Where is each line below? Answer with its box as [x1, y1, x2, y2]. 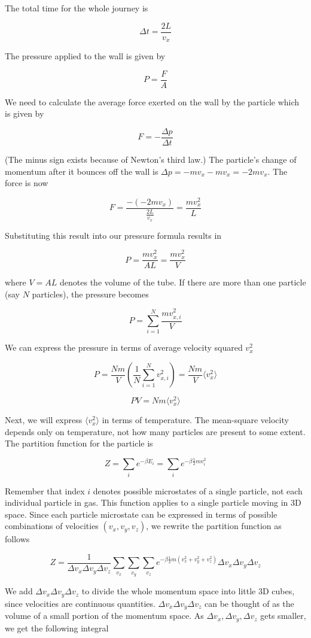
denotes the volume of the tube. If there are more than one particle [60, 276, 306, 288]
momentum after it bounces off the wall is [5, 165, 158, 177]
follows [5, 533, 30, 545]
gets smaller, [260, 609, 306, 622]
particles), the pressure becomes [32, 287, 149, 300]
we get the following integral [5, 621, 109, 634]
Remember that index [5, 484, 85, 497]
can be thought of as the [205, 597, 294, 609]
